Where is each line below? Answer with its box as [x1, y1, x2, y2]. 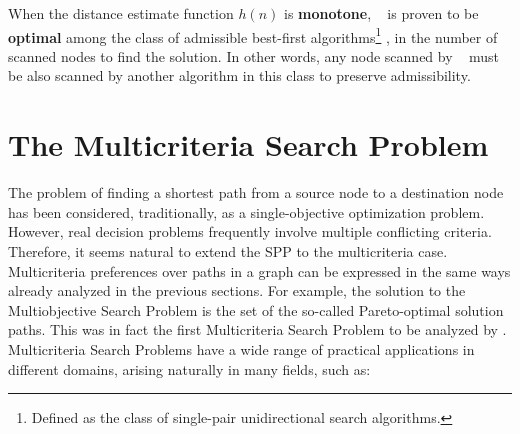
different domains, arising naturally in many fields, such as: [8, 358, 371, 379]
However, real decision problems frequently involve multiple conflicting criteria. [8, 221, 492, 242]
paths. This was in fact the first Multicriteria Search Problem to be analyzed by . [8, 319, 507, 340]
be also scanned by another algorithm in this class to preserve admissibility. [8, 65, 471, 86]
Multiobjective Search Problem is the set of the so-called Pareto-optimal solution [8, 299, 504, 320]
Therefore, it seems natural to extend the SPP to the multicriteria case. [8, 240, 448, 261]
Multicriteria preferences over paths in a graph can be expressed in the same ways [8, 260, 511, 281]
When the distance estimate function [8, 3, 234, 23]
